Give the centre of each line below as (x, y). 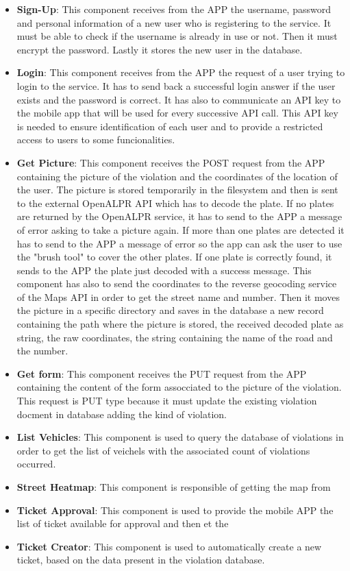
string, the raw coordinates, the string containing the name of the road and (175, 337)
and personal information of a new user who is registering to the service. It (174, 22)
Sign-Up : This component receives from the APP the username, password (174, 9)
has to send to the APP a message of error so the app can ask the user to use (179, 243)
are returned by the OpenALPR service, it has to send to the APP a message (179, 216)
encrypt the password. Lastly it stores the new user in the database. (160, 49)
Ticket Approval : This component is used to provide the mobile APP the (175, 510)
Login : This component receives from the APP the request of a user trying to (181, 72)
